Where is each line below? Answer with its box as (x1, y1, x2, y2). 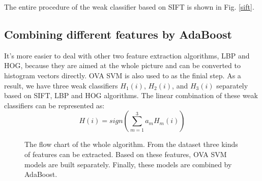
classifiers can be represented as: (4, 100, 105, 110)
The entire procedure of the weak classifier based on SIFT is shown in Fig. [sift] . (4, 2, 254, 12)
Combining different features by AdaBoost (4, 26, 232, 42)
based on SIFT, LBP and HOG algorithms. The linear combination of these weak (4, 90, 258, 101)
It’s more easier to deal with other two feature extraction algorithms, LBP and (4, 50, 250, 61)
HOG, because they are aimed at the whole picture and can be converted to (4, 60, 241, 71)
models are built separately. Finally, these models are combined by (24, 159, 232, 169)
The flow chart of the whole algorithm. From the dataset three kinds (24, 139, 238, 149)
